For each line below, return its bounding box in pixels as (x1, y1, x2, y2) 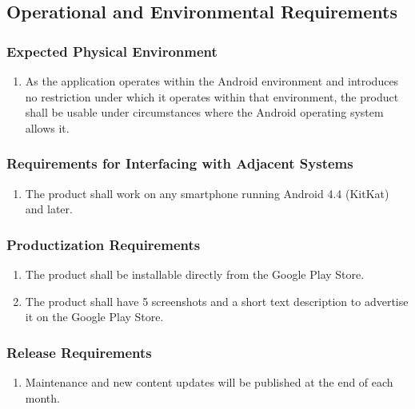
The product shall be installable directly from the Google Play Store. (25, 266, 365, 282)
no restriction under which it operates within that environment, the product (25, 88, 399, 105)
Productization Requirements (6, 234, 201, 254)
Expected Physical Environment (6, 41, 217, 61)
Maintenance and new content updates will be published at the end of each (25, 374, 393, 390)
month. (25, 389, 60, 406)
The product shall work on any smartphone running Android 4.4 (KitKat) (25, 185, 389, 201)
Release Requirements (6, 342, 152, 362)
